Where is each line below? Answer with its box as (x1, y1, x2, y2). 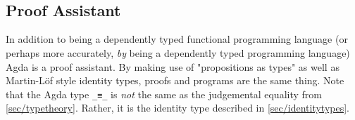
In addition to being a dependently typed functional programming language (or (6, 32, 348, 46)
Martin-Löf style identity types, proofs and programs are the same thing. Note (6, 73, 344, 88)
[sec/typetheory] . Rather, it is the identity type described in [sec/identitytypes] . (6, 100, 350, 115)
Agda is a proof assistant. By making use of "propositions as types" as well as (6, 59, 340, 74)
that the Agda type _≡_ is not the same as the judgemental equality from (6, 86, 322, 101)
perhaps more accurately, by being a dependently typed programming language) (6, 45, 350, 60)
